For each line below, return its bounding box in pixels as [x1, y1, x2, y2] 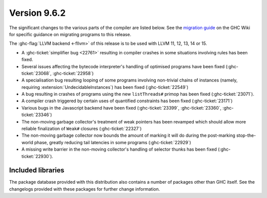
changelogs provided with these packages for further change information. [9, 186, 160, 192]
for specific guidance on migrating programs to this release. [9, 31, 132, 37]
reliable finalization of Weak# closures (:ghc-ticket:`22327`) [21, 126, 142, 132]
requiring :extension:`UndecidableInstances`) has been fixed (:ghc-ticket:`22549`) [21, 84, 189, 90]
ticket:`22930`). [21, 153, 53, 159]
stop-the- [236, 132, 256, 138]
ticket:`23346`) [21, 112, 52, 118]
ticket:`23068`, [21, 70, 52, 76]
